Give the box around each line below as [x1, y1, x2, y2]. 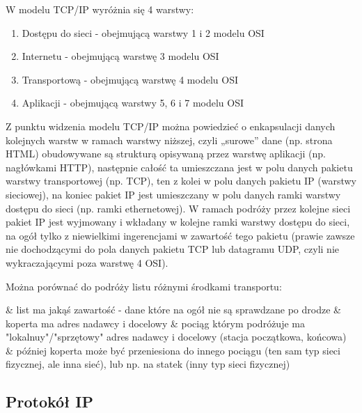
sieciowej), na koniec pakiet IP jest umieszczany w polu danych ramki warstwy [6, 187, 341, 201]
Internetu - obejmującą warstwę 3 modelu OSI [22, 49, 219, 63]
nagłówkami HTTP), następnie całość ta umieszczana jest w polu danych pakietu [6, 159, 353, 174]
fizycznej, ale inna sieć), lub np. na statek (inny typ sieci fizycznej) [6, 357, 290, 371]
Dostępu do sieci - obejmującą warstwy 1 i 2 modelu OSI [22, 25, 265, 40]
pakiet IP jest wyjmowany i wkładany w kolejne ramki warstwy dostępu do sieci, [6, 215, 350, 229]
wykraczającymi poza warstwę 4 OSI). [6, 255, 168, 270]
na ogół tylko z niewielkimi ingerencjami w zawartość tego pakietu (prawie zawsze [6, 228, 355, 242]
